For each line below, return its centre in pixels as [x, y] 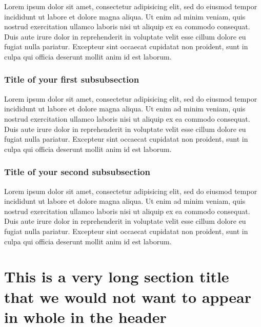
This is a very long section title [117, 276]
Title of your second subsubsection [77, 172]
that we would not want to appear [128, 296]
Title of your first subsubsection [72, 79]
